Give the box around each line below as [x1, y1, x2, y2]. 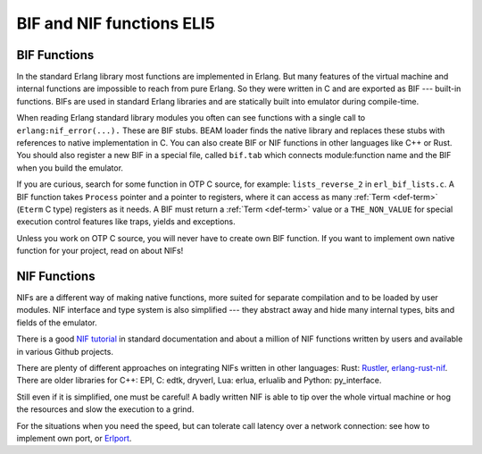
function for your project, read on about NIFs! [16, 246, 184, 256]
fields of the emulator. [16, 317, 97, 328]
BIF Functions [16, 47, 95, 63]
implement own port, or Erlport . [16, 433, 132, 443]
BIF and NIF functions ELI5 [16, 13, 216, 33]
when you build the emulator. [16, 162, 124, 173]
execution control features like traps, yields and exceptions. [16, 216, 236, 227]
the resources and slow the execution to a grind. [16, 404, 195, 415]
